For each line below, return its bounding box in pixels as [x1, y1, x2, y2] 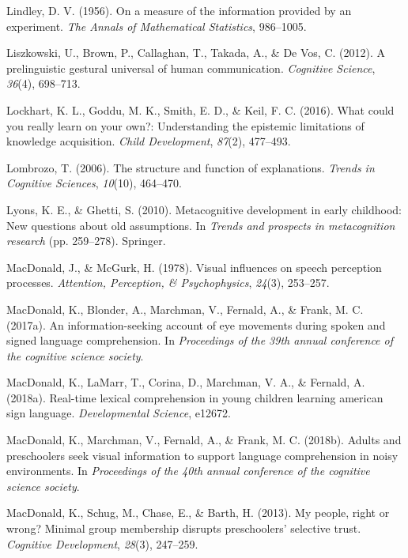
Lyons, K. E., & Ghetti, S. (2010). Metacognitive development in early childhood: [6, 201, 402, 217]
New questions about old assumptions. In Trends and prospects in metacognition [6, 217, 395, 233]
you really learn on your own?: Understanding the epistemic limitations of [6, 117, 365, 134]
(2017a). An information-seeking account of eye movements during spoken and [6, 316, 386, 333]
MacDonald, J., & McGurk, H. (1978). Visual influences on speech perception [6, 258, 382, 275]
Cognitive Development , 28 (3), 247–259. [6, 535, 198, 552]
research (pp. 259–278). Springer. [6, 232, 166, 249]
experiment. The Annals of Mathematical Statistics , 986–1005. [6, 17, 307, 34]
